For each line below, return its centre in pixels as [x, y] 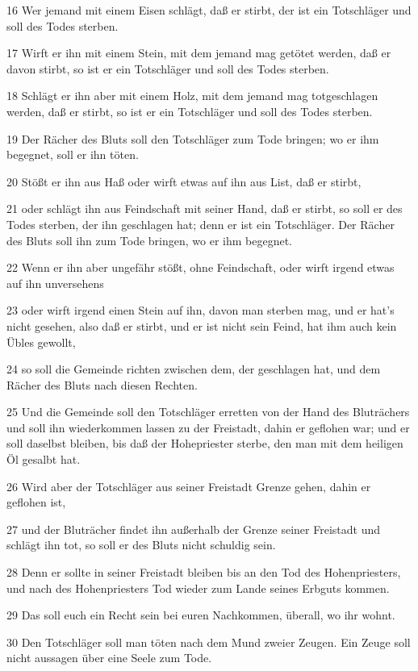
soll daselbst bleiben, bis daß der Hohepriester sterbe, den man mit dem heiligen [205, 443]
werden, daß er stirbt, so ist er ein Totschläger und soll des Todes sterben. [190, 111]
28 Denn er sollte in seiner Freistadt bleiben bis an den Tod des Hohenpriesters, [204, 572]
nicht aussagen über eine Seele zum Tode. [109, 658]
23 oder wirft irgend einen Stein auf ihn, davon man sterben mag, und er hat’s [201, 310]
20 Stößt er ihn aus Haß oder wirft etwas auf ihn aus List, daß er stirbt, [184, 181]
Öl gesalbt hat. [44, 459]
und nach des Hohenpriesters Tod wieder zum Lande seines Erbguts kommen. [198, 588]
